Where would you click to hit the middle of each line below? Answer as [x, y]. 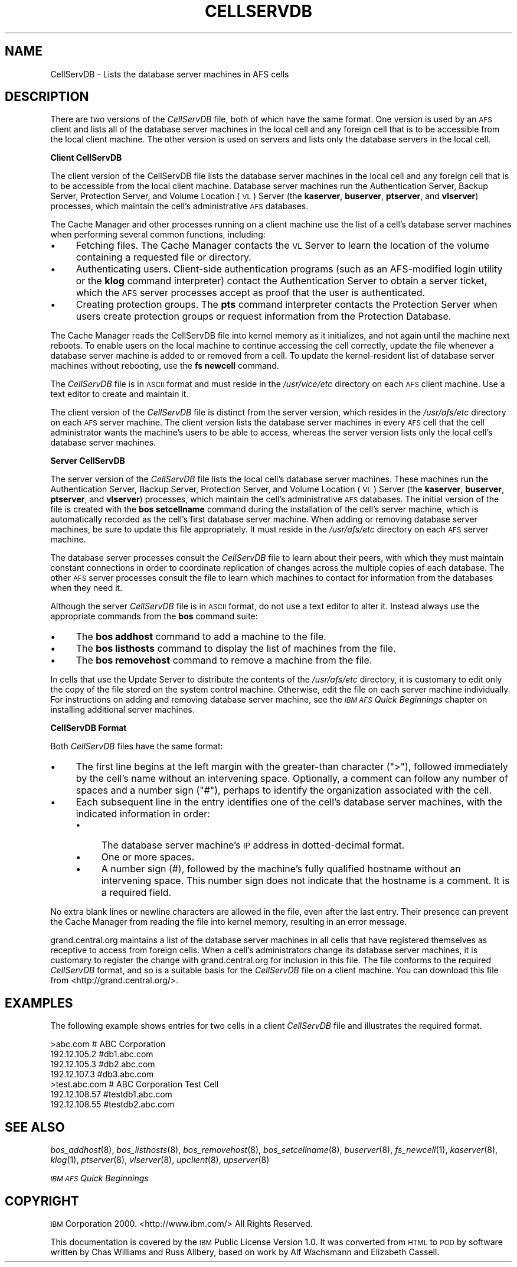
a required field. [136, 893]
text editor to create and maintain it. [120, 394]
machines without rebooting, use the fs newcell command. [165, 366]
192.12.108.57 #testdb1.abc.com [111, 1094]
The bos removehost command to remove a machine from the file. [224, 660]
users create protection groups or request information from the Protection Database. [264, 316]
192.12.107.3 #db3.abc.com [102, 1074]
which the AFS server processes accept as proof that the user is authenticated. [251, 293]
